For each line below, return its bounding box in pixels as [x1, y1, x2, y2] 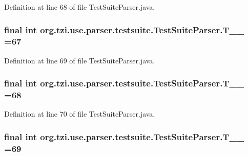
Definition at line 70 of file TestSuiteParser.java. [4, 108, 155, 119]
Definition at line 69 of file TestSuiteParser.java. [4, 55, 155, 65]
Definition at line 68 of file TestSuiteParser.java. [4, 2, 155, 12]
